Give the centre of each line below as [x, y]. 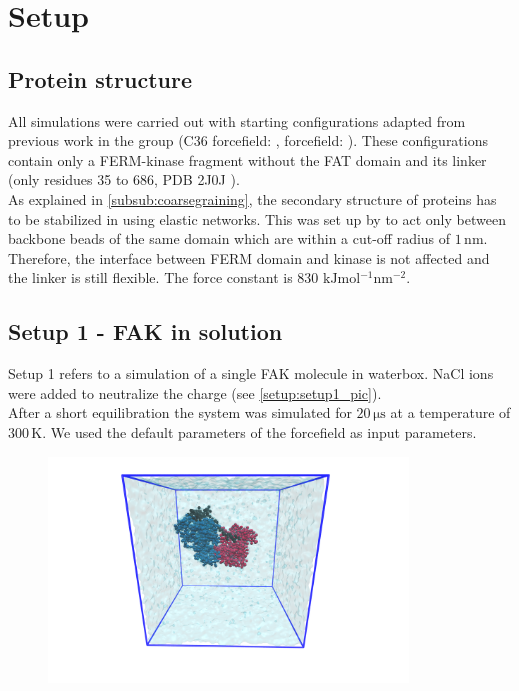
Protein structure [100, 78]
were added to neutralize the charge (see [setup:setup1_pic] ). [195, 392]
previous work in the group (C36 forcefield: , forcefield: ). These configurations [248, 140]
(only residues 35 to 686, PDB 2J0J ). [124, 179]
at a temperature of [450, 412]
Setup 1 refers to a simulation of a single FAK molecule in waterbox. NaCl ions [251, 373]
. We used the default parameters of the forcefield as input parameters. [259, 431]
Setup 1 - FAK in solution [145, 331]
